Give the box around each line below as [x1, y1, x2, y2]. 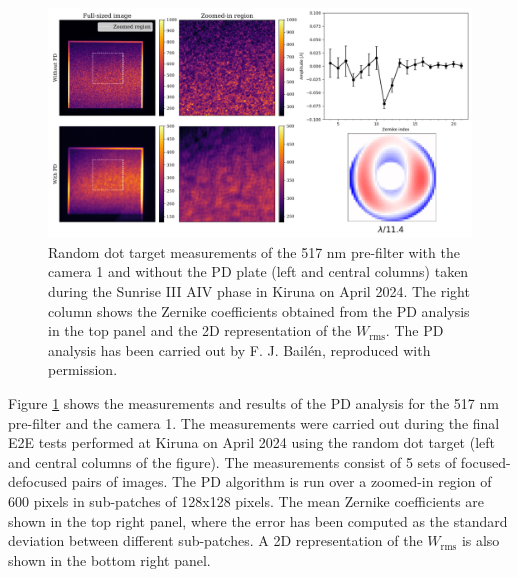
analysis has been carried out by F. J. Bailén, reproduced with [48, 339, 431, 360]
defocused [8, 471, 68, 492]
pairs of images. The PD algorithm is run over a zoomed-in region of [71, 471, 492, 492]
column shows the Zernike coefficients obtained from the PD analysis [48, 300, 470, 321]
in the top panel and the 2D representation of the [48, 320, 352, 341]
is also [461, 530, 500, 551]
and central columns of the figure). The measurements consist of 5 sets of [8, 451, 457, 472]
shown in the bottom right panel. [8, 549, 211, 570]
